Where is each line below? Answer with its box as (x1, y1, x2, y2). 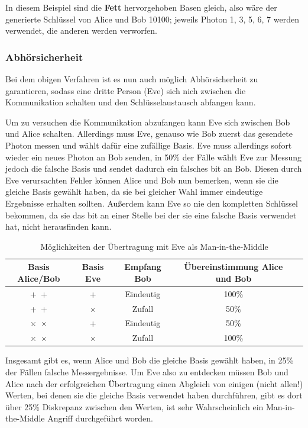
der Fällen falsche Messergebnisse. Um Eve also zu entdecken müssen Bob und (5, 365, 288, 378)
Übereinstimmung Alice (184, 260, 283, 273)
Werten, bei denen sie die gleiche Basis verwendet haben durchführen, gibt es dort (5, 389, 303, 401)
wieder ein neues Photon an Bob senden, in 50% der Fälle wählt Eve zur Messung (5, 150, 302, 163)
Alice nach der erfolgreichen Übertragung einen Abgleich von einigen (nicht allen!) (5, 377, 303, 390)
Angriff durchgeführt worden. (47, 412, 153, 424)
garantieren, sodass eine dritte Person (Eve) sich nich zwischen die (5, 84, 246, 96)
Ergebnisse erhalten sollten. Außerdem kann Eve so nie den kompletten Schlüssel (5, 197, 298, 209)
